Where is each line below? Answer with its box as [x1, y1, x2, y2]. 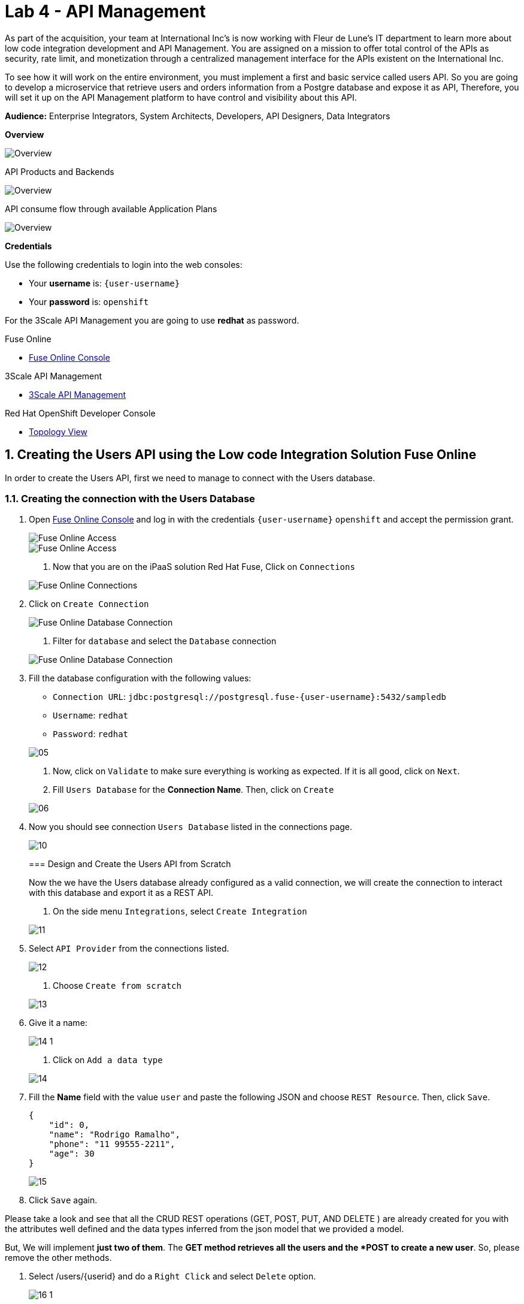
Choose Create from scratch [53, 980, 181, 991]
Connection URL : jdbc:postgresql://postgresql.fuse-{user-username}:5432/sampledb [53, 692, 447, 702]
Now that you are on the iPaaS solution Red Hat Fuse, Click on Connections [53, 562, 355, 572]
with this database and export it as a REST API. [29, 888, 213, 898]
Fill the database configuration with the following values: [29, 673, 252, 684]
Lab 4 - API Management [5, 1, 206, 22]
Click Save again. [29, 1195, 98, 1206]
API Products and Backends [5, 166, 114, 177]
